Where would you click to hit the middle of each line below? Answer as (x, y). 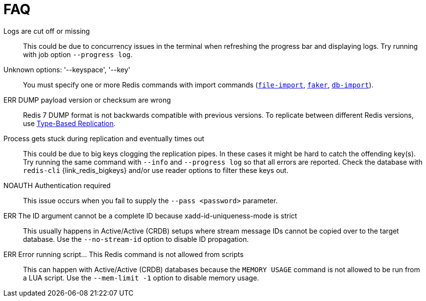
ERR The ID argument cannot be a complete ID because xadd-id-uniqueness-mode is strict (150, 215)
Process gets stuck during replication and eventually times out (104, 138)
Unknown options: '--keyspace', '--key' (67, 69)
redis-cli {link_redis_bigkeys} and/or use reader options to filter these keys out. (156, 170)
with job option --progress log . (78, 54)
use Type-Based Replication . (70, 123)
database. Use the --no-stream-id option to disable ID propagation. (136, 239)
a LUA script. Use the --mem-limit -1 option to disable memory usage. (141, 278)
